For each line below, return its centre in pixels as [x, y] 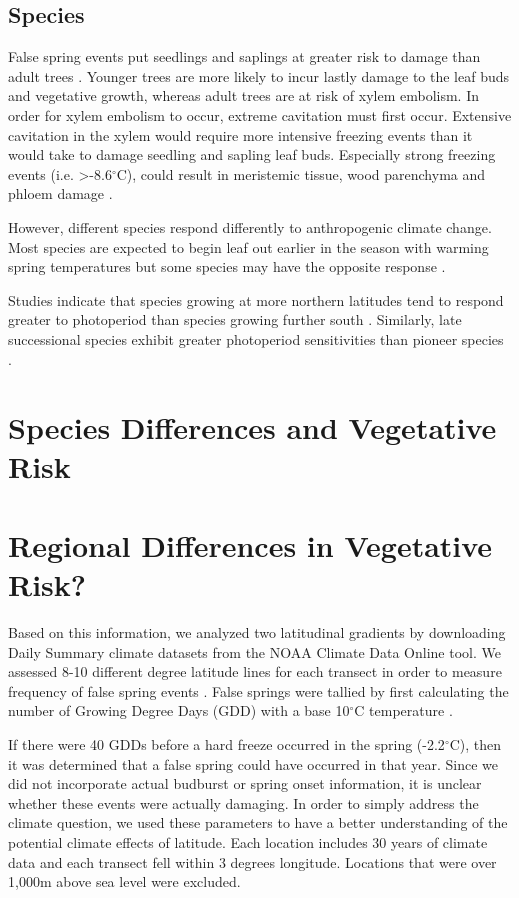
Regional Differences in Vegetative [250, 544]
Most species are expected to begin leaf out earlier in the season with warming [248, 246]
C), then [475, 743]
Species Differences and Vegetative [252, 427]
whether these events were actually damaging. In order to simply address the [243, 802]
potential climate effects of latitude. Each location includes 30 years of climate [248, 841]
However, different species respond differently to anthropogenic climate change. [250, 226]
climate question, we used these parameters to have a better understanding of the [258, 822]
